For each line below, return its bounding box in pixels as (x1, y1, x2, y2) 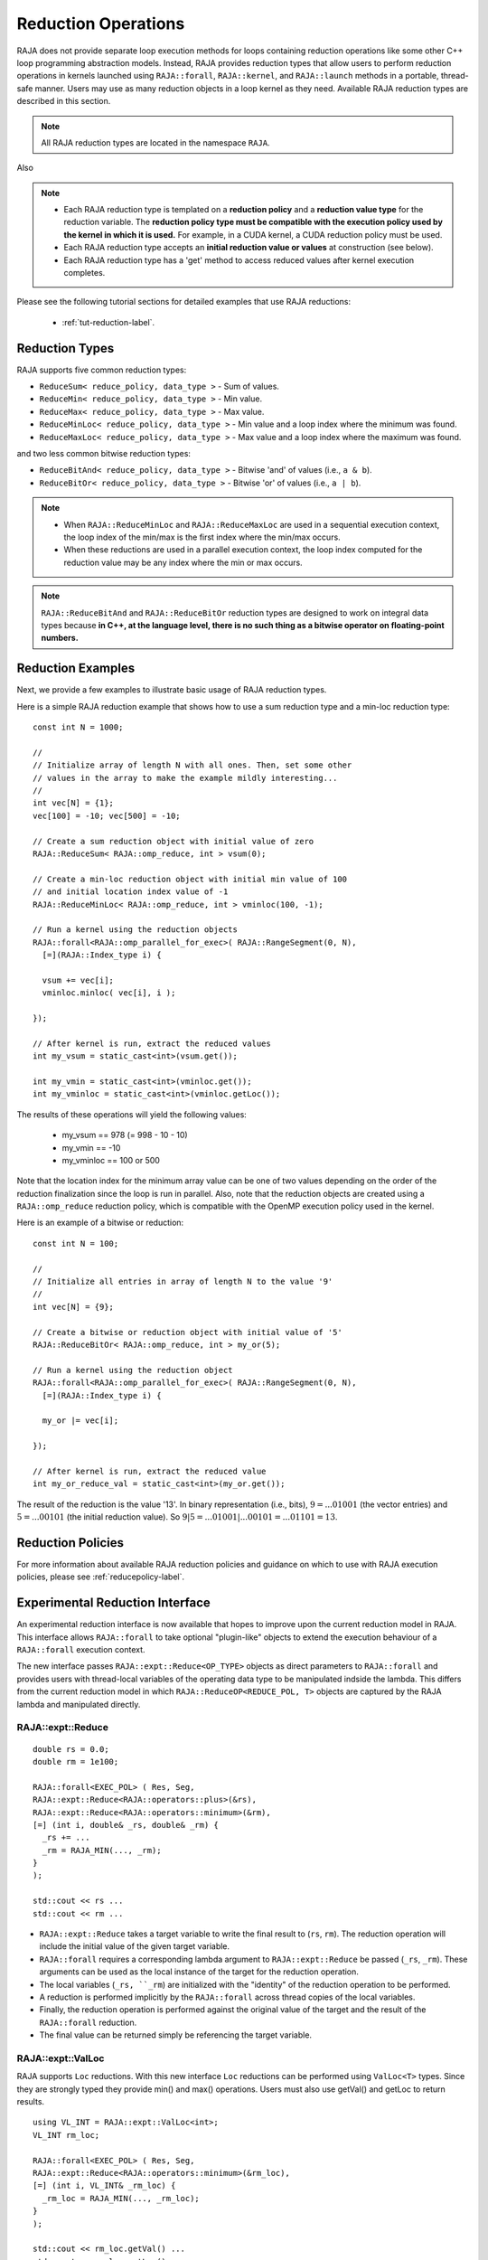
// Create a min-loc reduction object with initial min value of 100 (33, 873, 348, 884)
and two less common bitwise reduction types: (16, 448, 192, 459)
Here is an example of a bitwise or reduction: (16, 1217, 184, 1229)
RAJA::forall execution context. (16, 1644, 145, 1655)
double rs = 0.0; (33, 1744, 109, 1754)
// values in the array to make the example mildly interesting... (33, 773, 338, 783)
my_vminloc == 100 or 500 (61, 1154, 160, 1165)
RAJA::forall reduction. (39, 2017, 137, 2028)
